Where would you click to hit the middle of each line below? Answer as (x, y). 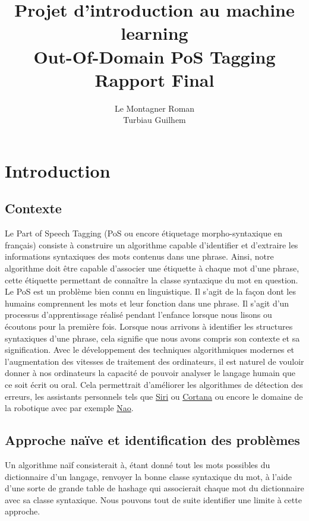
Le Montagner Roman (154, 108)
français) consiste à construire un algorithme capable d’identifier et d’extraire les (152, 244)
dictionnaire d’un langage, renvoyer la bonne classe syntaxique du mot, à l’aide (148, 476)
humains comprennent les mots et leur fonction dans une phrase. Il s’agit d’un (147, 303)
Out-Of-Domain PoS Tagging (154, 56)
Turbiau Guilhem (154, 120)
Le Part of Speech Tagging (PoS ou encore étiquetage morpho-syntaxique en (144, 233)
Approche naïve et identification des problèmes (152, 440)
